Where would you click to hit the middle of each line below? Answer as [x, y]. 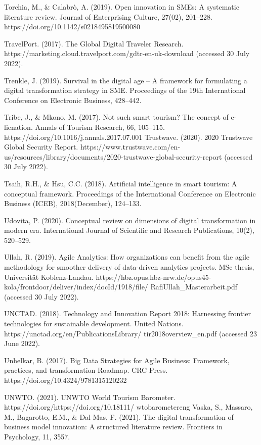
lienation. [18, 127]
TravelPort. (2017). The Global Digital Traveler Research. [94, 43]
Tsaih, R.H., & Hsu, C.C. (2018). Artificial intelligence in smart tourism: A [121, 183]
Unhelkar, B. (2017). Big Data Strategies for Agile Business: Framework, [117, 360]
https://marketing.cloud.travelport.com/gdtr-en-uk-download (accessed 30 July [127, 53]
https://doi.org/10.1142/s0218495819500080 [72, 27]
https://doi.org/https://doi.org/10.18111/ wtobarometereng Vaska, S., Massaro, [128, 407]
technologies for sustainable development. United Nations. [94, 324]
